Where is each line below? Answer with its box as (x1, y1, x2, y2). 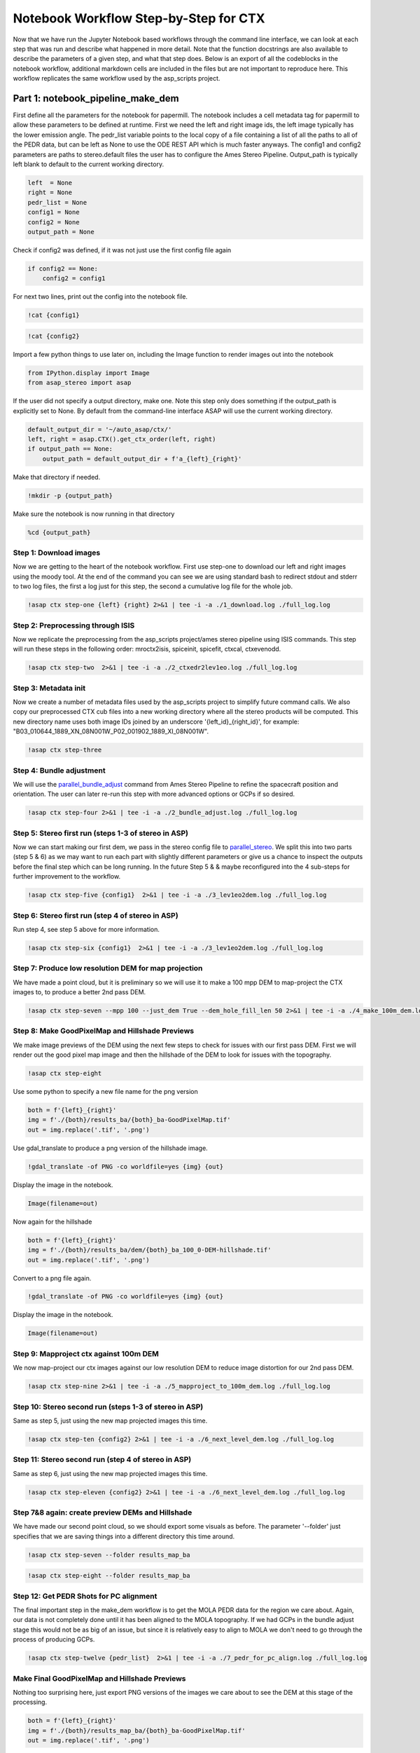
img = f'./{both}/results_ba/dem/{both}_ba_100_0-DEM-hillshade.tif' (27, 1246, 272, 1254)
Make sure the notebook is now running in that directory (13, 509, 175, 518)
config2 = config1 (42, 274, 106, 283)
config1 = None (27, 208, 80, 217)
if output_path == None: (27, 445, 113, 453)
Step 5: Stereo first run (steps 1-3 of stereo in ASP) (13, 828, 189, 838)
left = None (27, 179, 73, 187)
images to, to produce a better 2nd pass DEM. (13, 987, 146, 996)
